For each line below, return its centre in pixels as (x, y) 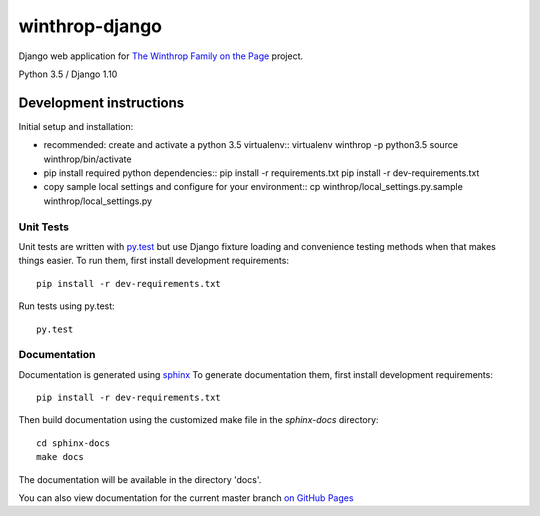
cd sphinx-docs (73, 443)
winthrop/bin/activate (87, 159)
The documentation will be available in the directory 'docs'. (140, 479)
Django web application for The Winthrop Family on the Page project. (161, 56)
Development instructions (101, 102)
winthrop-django (90, 26)
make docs (60, 457)
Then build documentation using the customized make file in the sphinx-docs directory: (198, 420)
